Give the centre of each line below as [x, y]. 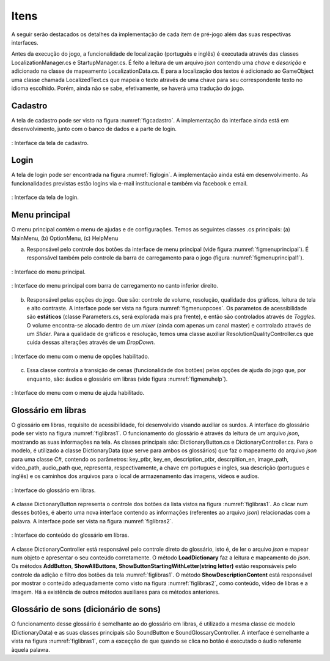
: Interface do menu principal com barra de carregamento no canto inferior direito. [115, 286]
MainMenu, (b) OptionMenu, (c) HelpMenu [65, 238]
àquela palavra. [31, 649]
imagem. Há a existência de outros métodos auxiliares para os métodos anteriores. [116, 592]
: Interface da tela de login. [45, 197]
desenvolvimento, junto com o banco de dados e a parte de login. [94, 129]
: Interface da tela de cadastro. [50, 143]
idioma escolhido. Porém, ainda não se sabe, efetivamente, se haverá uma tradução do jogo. [128, 88]
